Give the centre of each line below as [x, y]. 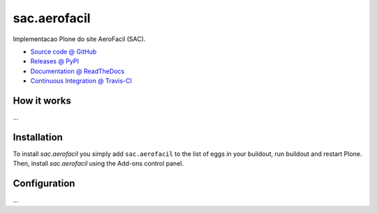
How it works [42, 101]
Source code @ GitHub [64, 52]
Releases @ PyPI [55, 61]
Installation [38, 137]
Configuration [44, 183]
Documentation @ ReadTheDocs [77, 71]
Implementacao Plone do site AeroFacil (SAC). [79, 39]
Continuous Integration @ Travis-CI [81, 81]
